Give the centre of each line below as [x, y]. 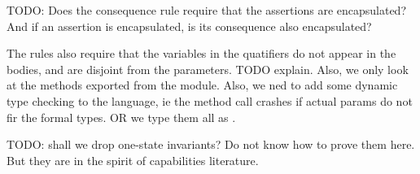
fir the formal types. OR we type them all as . [121, 117]
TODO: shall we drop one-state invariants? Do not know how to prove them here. [211, 144]
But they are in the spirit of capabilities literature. [133, 160]
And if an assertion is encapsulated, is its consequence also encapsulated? [189, 26]
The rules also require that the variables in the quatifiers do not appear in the [201, 53]
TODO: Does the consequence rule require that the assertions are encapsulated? [207, 10]
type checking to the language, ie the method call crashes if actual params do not [210, 100]
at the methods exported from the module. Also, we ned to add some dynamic [202, 85]
